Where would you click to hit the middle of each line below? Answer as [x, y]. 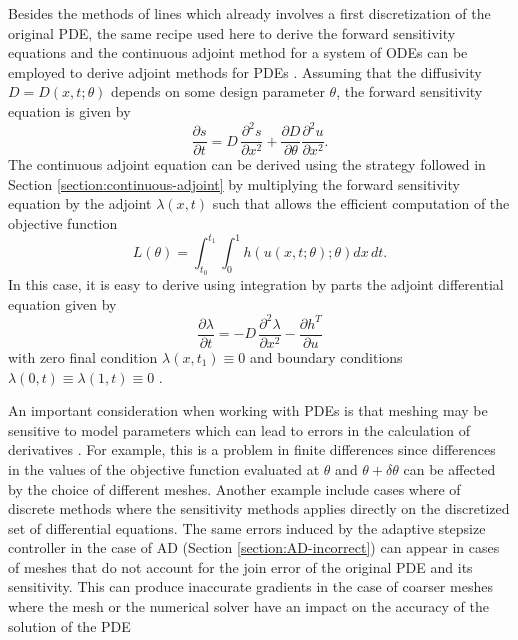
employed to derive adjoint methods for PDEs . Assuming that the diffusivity [245, 71]
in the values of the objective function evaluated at [164, 468]
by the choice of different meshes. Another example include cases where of [234, 488]
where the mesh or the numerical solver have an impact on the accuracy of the [248, 606]
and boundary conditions [326, 356]
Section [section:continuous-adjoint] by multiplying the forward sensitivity [234, 183]
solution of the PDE [69, 625]
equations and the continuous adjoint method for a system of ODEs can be [238, 52]
